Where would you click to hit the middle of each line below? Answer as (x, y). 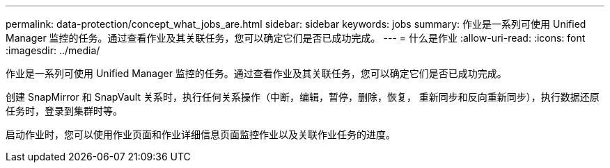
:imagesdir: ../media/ (53, 50)
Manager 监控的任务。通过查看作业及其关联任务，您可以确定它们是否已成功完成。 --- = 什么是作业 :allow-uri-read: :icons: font (296, 38)
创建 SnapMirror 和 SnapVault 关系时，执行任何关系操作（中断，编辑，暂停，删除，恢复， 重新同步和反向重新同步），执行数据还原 (303, 97)
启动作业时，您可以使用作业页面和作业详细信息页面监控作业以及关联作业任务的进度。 (201, 134)
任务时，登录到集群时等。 (64, 111)
